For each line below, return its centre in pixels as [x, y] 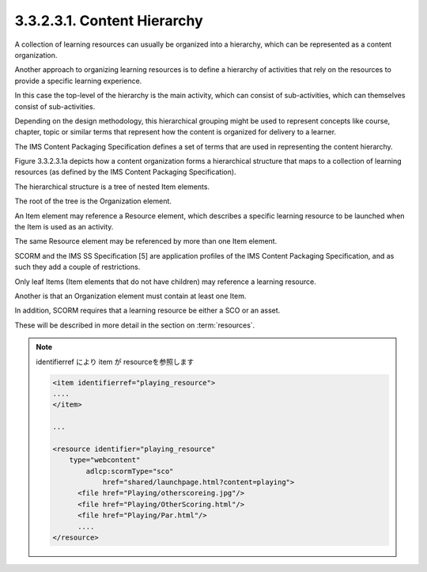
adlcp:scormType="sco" [130, 471]
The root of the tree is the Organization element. [93, 201]
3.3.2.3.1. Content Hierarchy [109, 21]
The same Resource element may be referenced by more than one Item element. [146, 241]
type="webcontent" [105, 460]
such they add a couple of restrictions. [77, 267]
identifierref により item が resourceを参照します [115, 362]
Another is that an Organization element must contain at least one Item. [130, 296]
